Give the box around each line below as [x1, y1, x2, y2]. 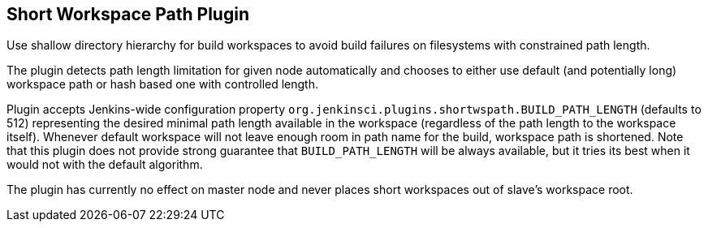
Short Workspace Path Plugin [6, 4, 249, 24]
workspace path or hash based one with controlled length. [6, 77, 319, 92]
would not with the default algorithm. [6, 157, 203, 172]
